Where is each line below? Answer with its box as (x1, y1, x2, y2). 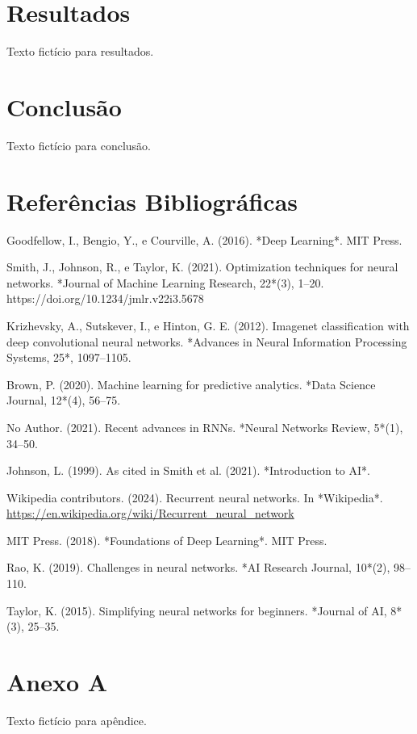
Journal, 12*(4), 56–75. (6, 392, 121, 409)
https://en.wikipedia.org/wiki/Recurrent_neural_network (6, 505, 294, 522)
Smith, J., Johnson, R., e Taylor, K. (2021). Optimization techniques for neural (6, 258, 398, 275)
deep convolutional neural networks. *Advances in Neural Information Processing (6, 333, 407, 350)
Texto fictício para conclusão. (6, 136, 152, 153)
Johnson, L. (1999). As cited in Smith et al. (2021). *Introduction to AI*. (6, 462, 370, 479)
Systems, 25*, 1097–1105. (6, 349, 131, 366)
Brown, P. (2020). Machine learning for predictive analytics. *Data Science (6, 375, 376, 392)
